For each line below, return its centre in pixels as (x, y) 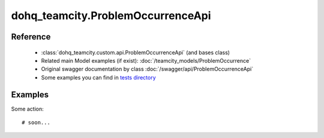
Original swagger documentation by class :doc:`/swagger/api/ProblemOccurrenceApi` (147, 69)
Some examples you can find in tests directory (98, 77)
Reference (31, 37)
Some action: (28, 109)
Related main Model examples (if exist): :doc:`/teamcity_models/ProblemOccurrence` (146, 60)
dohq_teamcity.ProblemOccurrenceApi (111, 16)
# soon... (36, 123)
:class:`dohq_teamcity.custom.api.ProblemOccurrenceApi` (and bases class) (136, 52)
